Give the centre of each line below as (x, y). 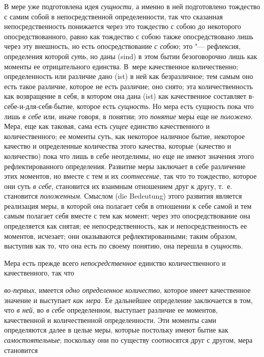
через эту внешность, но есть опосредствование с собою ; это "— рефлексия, (122, 46)
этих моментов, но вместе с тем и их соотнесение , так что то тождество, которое (130, 176)
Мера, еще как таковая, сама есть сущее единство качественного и (107, 126)
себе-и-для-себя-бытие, (39, 106)
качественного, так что (39, 273)
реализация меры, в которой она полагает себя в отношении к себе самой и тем (128, 205)
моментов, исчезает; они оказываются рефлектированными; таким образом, (121, 236)
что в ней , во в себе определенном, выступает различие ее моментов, (111, 310)
